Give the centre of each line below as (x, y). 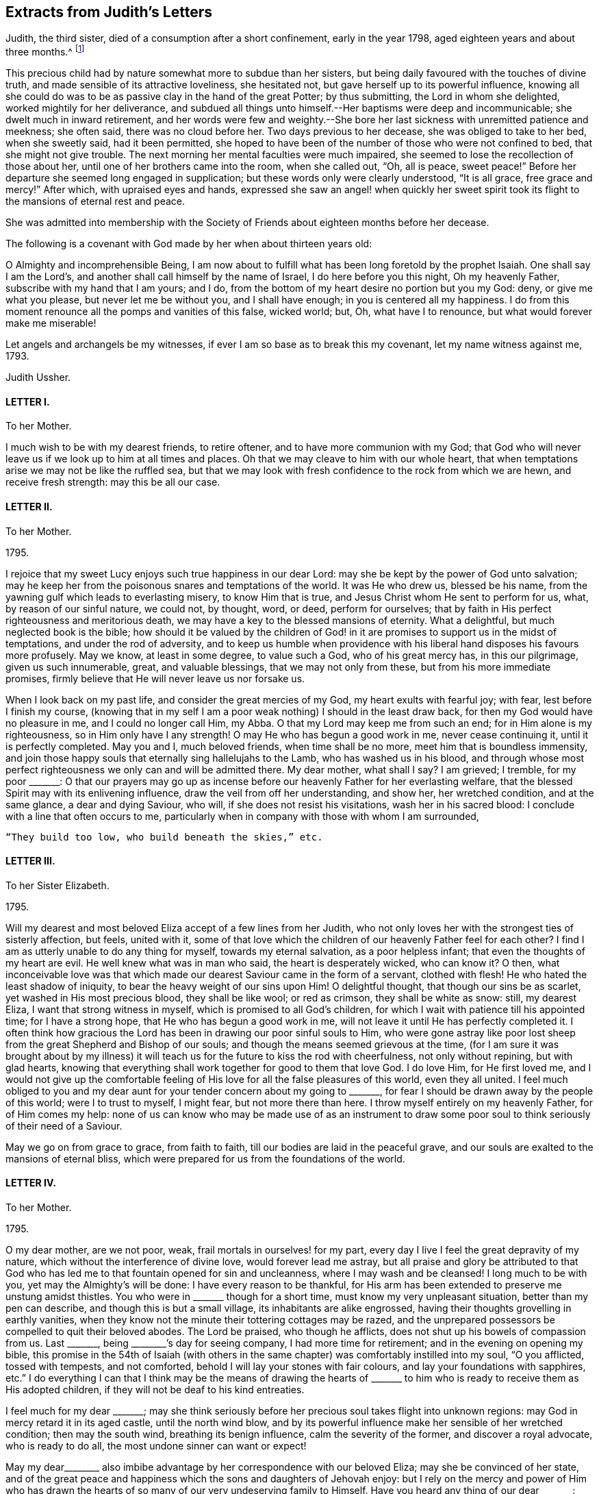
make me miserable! (51, 323)
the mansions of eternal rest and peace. (95, 201)
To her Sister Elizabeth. (58, 885)
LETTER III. (30, 861)
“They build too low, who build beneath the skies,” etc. (164, 837)
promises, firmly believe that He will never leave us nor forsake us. (155, 678)
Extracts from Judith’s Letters (109, 12)
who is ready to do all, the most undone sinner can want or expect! (156, 1445)
